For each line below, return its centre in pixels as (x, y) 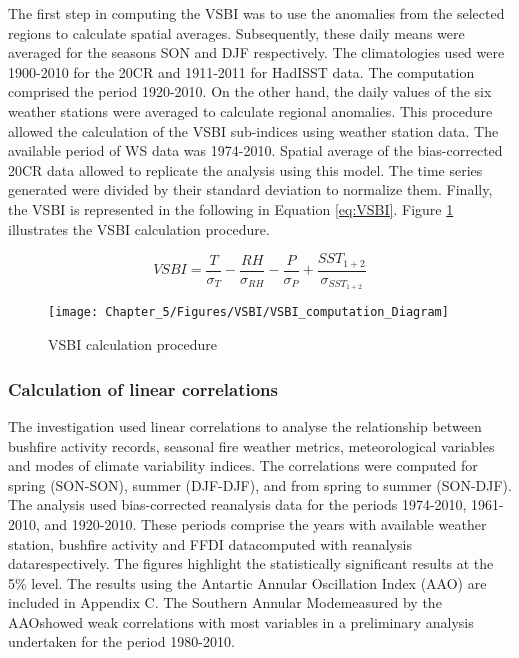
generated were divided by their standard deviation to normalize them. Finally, (250, 189)
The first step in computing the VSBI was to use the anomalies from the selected (256, 13)
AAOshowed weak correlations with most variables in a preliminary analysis (241, 621)
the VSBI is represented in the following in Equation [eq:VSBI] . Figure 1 (231, 208)
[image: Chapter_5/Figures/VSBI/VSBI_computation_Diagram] (248, 312)
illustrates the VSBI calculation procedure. (139, 228)
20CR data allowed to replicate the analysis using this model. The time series (245, 169)
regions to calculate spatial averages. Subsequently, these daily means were (236, 32)
